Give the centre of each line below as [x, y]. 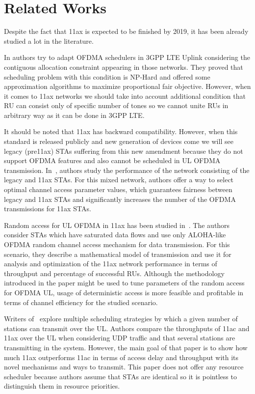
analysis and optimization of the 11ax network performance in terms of [111, 264]
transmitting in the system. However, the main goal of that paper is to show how [126, 347]
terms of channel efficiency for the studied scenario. [81, 302]
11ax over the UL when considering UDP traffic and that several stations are [120, 338]
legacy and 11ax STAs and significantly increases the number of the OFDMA [120, 199]
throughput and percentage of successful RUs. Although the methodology [114, 273]
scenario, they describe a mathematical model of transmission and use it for [118, 254]
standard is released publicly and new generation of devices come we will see [119, 141]
